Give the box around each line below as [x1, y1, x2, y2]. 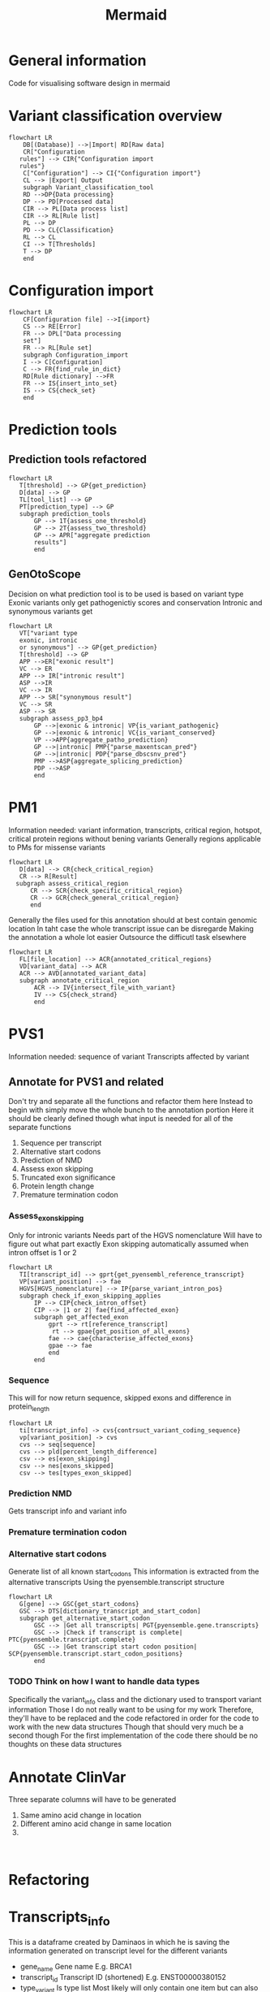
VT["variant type [19, 629, 79, 637]
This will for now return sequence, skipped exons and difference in [8, 1393, 232, 1403]
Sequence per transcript [19, 1138, 102, 1148]
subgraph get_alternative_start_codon [19, 1614, 151, 1622]
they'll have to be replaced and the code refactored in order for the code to [8, 1713, 259, 1723]
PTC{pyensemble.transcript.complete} [8, 1635, 136, 1644]
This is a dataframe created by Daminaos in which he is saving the [8, 1938, 230, 1947]
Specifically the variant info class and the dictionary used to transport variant [8, 1694, 262, 1706]
